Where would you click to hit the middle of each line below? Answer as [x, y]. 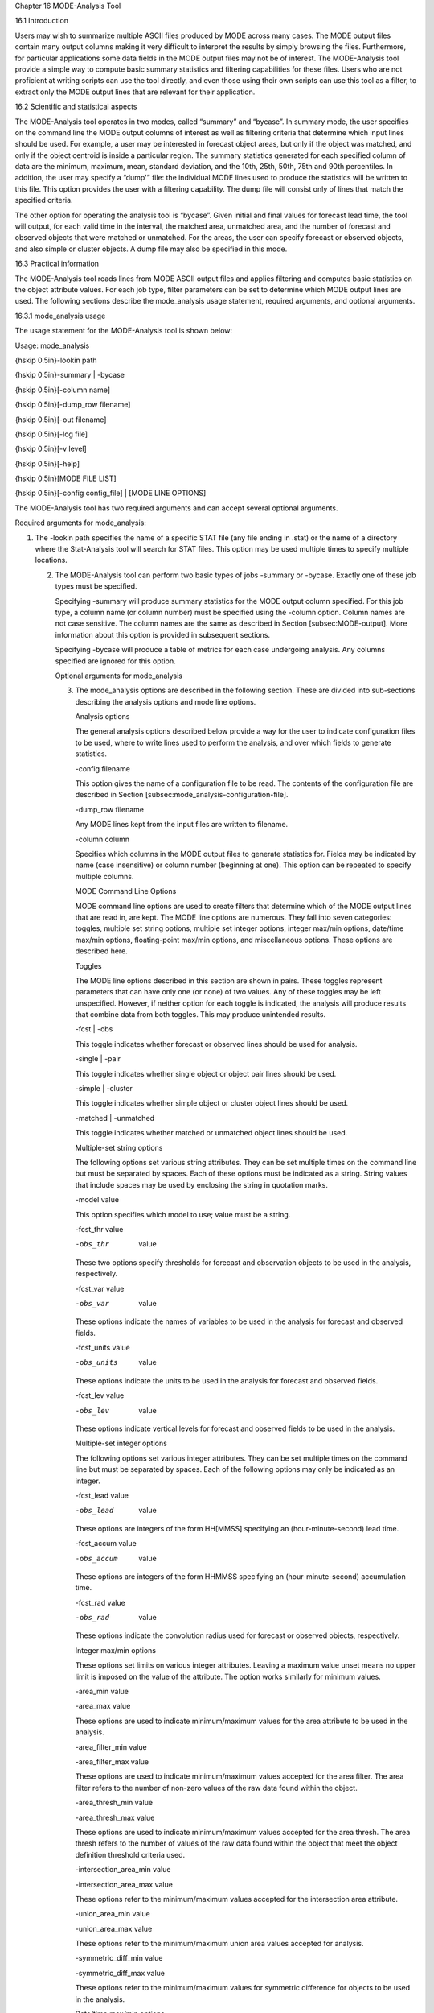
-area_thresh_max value [115, 1817]
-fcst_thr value [99, 1229]
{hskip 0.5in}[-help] [47, 464]
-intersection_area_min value [123, 1870]
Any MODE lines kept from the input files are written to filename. [182, 825]
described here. [101, 951]
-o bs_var [92, 1303]
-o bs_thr [92, 1244]
